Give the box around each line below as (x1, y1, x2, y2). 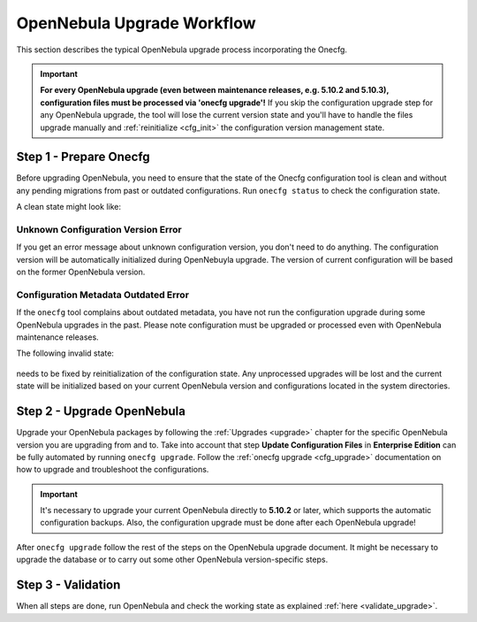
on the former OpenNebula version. (16, 266, 146, 278)
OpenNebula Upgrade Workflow (16, 13, 256, 33)
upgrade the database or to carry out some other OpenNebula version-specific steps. (16, 554, 329, 565)
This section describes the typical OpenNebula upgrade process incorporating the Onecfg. (16, 44, 348, 55)
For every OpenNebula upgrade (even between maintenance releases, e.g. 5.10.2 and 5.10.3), (40, 85, 390, 96)
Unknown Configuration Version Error (16, 223, 182, 235)
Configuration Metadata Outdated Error (16, 288, 190, 301)
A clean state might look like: (16, 202, 121, 212)
